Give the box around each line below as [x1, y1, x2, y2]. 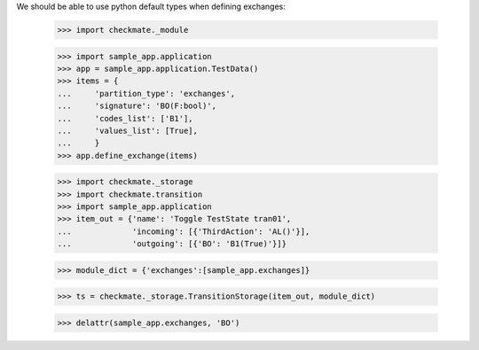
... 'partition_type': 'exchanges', [57, 89, 235, 98]
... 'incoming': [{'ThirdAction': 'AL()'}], [57, 226, 310, 237]
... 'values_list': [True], [57, 125, 199, 136]
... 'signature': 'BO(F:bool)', [57, 101, 217, 111]
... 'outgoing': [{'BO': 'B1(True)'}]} [57, 239, 287, 249]
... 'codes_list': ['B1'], [57, 113, 194, 123]
